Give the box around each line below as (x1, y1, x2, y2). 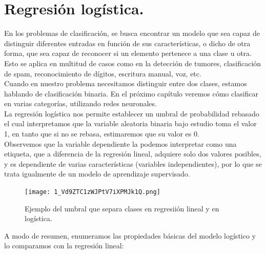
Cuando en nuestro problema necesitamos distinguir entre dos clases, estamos (4, 78, 247, 89)
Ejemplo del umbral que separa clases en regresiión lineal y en (25, 203, 219, 213)
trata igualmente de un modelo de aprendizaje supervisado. (4, 168, 190, 179)
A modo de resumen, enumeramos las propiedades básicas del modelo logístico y (4, 230, 256, 241)
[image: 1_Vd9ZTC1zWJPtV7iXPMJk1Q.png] (25, 188, 160, 196)
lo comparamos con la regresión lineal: (4, 240, 124, 251)
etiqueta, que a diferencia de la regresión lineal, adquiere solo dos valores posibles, (4, 148, 261, 159)
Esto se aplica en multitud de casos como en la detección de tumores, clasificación (4, 57, 261, 68)
